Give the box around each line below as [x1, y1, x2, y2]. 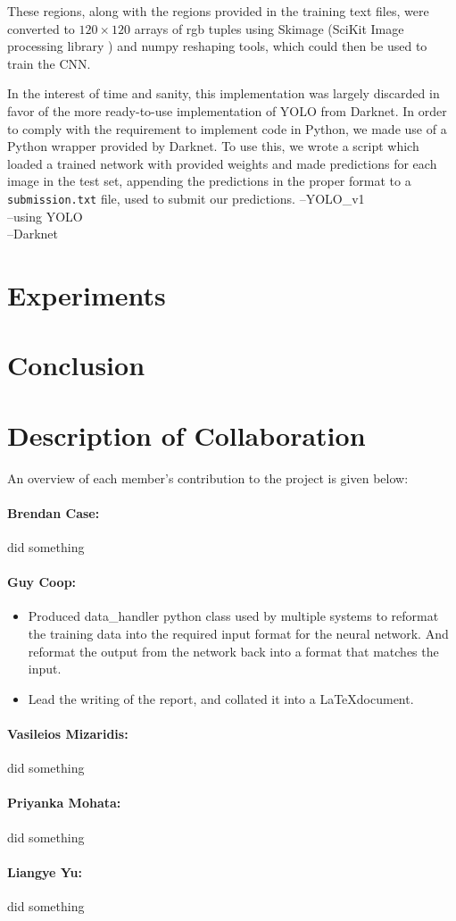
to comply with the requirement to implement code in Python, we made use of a [7, 119, 447, 138]
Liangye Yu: [7, 862, 82, 881]
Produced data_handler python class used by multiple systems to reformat [28, 607, 439, 625]
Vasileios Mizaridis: [7, 724, 129, 742]
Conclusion [7, 347, 145, 383]
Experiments [7, 276, 166, 313]
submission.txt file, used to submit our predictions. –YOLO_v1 [7, 188, 365, 207]
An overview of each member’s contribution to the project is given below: [7, 468, 409, 487]
